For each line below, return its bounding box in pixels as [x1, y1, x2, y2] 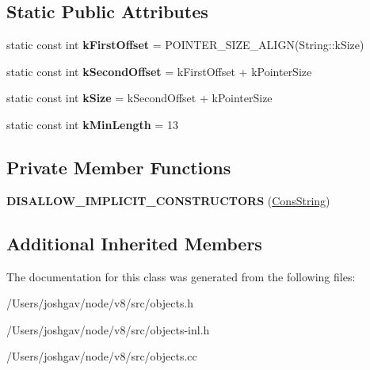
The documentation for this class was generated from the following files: [6, 268, 356, 284]
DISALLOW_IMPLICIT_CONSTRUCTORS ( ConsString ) [6, 192, 330, 208]
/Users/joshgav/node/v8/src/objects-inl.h [6, 321, 210, 338]
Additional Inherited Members [6, 231, 262, 255]
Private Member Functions [6, 154, 231, 179]
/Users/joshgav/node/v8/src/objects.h [6, 295, 194, 311]
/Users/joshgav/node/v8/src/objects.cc [6, 348, 197, 364]
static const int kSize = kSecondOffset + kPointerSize [6, 90, 273, 106]
